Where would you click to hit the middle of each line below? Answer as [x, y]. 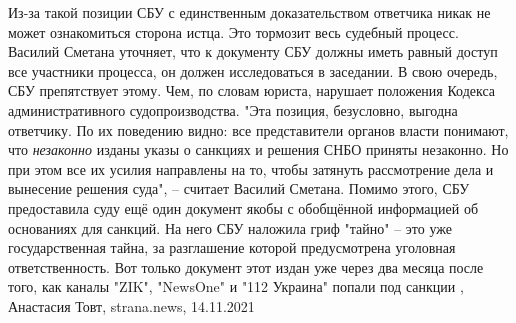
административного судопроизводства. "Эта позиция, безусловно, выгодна [233, 109]
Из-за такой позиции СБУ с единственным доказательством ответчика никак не [249, 12]
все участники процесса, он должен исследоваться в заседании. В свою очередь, [253, 70]
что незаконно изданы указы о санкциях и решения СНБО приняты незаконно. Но [258, 149]
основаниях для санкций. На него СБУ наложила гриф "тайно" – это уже [230, 227]
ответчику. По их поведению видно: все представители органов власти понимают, [258, 129]
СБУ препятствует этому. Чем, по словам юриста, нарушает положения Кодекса [252, 90]
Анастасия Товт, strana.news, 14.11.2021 [131, 305]
